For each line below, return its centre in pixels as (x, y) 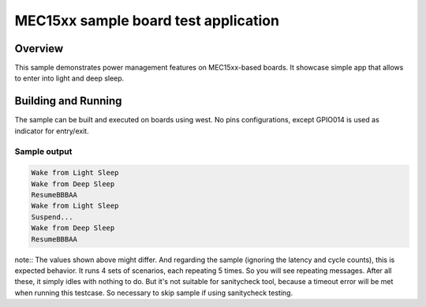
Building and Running (68, 101)
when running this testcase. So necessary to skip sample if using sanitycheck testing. (154, 293)
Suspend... (52, 217)
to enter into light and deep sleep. (69, 78)
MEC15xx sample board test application (147, 21)
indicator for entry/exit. (52, 131)
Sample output (43, 152)
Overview (39, 49)
